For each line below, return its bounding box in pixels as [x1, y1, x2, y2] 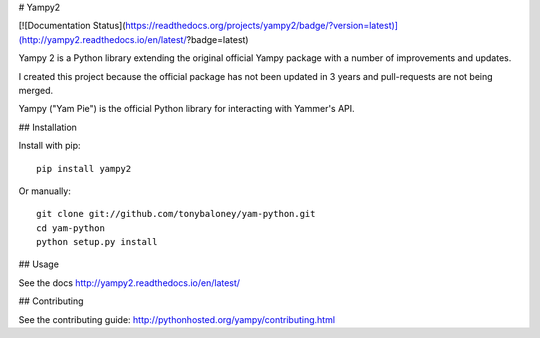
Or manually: [18, 185, 72, 197]
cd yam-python [36, 222, 105, 234]
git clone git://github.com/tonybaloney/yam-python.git [36, 208, 316, 220]
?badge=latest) [186, 33, 249, 45]
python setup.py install [36, 236, 158, 248]
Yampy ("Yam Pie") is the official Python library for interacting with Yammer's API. [18, 103, 355, 115]
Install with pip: [18, 140, 81, 152]
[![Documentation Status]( [18, 20, 126, 32]
